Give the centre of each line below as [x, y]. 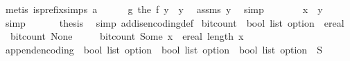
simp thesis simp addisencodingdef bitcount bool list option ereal [175, 22]
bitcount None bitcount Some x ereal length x [127, 36]
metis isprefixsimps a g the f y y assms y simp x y [164, 9]
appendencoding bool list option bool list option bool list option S [164, 49]
